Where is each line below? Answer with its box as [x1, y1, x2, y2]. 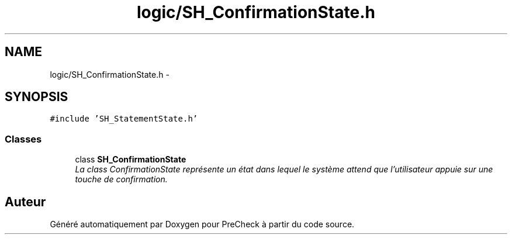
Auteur [5, 194, 46, 209]
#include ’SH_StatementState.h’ [50, 114, 198, 124]
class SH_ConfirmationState [75, 154, 186, 165]
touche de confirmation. [75, 174, 168, 185]
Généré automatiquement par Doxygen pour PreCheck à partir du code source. [50, 219, 355, 230]
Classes [5, 133, 42, 145]
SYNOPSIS [5, 89, 68, 105]
